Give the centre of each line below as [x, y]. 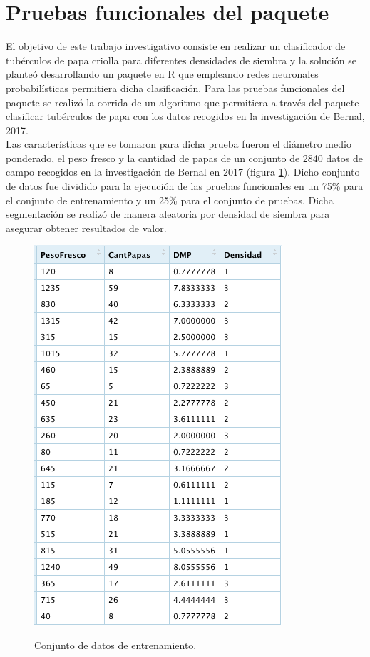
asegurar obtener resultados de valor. [86, 227]
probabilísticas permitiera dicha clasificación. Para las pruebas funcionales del [175, 87]
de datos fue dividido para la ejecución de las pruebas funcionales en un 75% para [185, 186]
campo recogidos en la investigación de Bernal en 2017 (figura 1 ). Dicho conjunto [183, 172]
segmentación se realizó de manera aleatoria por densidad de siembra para [168, 214]
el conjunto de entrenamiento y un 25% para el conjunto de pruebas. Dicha [170, 200]
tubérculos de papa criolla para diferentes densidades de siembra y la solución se [181, 60]
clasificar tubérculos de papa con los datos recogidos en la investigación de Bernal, [185, 116]
